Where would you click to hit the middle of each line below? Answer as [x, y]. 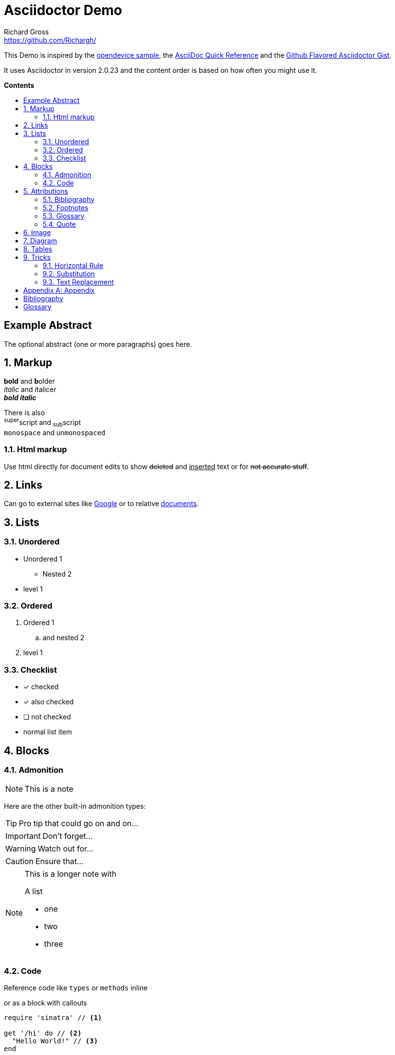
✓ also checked [48, 702]
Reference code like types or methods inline [76, 988]
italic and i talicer [30, 390]
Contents [19, 85]
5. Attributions [46, 191]
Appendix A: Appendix [59, 290]
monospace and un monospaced [55, 432]
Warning [21, 849]
